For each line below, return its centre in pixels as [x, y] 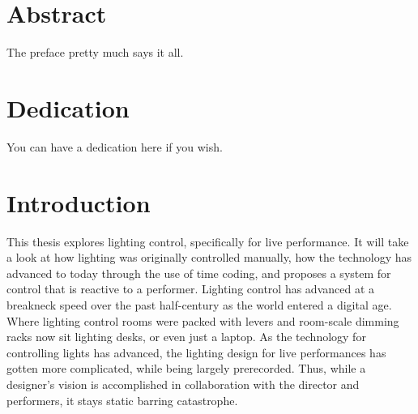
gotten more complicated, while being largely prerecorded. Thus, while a [186, 368]
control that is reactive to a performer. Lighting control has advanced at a [191, 289]
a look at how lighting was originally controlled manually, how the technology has [209, 257]
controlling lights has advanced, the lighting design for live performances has [196, 352]
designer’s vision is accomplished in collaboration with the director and [183, 384]
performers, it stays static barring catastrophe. [122, 400]
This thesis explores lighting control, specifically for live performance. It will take [208, 241]
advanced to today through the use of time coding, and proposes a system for [199, 273]
